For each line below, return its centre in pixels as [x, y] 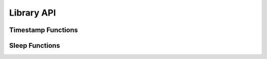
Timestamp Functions [44, 30]
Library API [33, 13]
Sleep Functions [35, 46]
